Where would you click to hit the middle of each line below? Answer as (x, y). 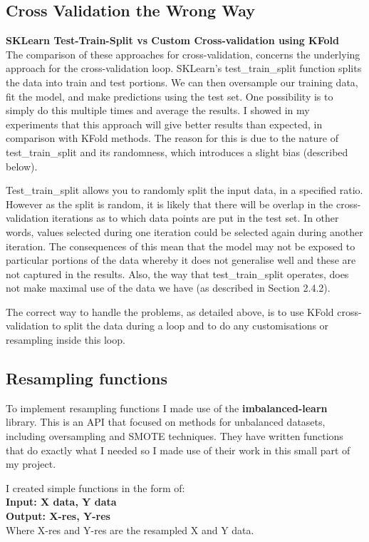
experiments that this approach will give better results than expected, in (164, 124)
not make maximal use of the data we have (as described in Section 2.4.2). (168, 288)
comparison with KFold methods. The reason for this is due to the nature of (172, 138)
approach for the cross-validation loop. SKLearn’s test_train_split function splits (184, 68)
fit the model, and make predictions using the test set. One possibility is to (170, 96)
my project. (31, 464)
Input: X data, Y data (61, 502)
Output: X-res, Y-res (58, 516)
